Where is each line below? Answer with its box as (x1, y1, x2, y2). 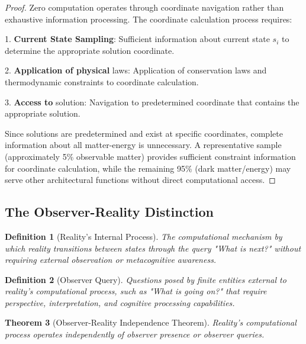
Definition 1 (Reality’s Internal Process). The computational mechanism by (5, 230, 282, 242)
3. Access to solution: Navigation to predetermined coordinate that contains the (5, 95, 299, 108)
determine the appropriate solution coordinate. (5, 44, 175, 56)
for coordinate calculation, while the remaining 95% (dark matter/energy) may (5, 162, 291, 174)
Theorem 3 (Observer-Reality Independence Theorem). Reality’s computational (5, 316, 297, 329)
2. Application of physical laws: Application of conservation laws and (5, 64, 267, 76)
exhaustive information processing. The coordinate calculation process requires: (5, 12, 292, 25)
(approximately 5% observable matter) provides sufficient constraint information (5, 150, 296, 162)
